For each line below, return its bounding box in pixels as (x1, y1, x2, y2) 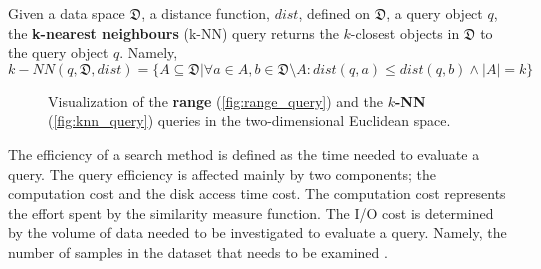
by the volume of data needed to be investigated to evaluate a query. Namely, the (8, 222, 507, 243)
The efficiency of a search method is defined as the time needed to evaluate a (8, 143, 480, 164)
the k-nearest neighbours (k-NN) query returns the (8, 22, 339, 43)
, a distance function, (141, 3, 270, 23)
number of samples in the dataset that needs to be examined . (8, 241, 388, 262)
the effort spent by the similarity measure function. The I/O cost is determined (8, 202, 494, 223)
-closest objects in (350, 22, 460, 43)
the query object (8, 42, 109, 63)
